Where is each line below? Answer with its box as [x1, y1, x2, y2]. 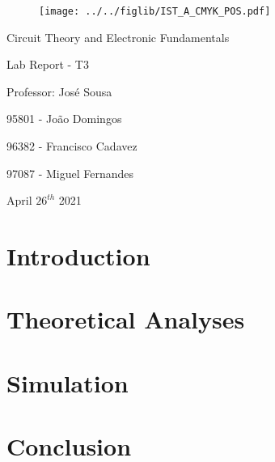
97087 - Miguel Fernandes [6, 164, 134, 181]
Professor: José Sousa [6, 83, 112, 100]
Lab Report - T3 [6, 56, 89, 73]
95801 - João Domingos [6, 110, 122, 127]
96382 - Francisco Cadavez [6, 138, 137, 155]
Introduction [6, 239, 150, 272]
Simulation [6, 366, 129, 399]
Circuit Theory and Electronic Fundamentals [6, 28, 230, 45]
